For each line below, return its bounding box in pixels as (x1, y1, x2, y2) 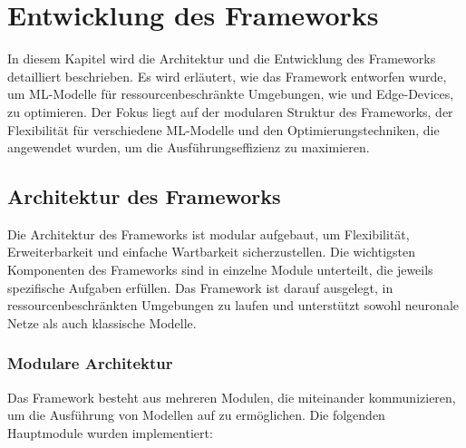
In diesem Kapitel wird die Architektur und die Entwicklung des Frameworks (7, 49, 436, 68)
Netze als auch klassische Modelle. (7, 313, 197, 332)
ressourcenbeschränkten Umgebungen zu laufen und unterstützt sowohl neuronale (7, 296, 459, 315)
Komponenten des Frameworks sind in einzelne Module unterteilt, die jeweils (7, 260, 433, 279)
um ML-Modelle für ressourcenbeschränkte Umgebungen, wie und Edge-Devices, (7, 84, 454, 103)
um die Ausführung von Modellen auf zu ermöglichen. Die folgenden (7, 405, 385, 424)
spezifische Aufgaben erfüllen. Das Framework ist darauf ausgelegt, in (7, 278, 393, 297)
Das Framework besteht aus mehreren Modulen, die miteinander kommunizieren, (7, 387, 456, 406)
